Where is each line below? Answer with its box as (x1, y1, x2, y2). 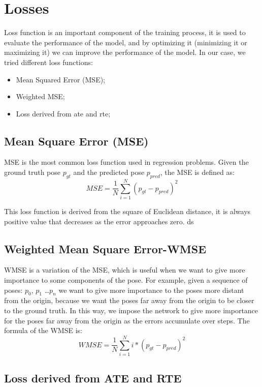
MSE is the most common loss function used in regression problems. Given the (4, 157, 249, 167)
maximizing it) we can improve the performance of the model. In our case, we (4, 47, 246, 57)
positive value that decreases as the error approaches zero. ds (4, 216, 194, 226)
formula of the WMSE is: (4, 325, 82, 336)
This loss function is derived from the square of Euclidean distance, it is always (4, 206, 251, 216)
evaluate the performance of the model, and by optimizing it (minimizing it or (4, 37, 247, 47)
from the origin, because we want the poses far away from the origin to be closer (4, 295, 254, 306)
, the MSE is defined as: (160, 167, 235, 177)
